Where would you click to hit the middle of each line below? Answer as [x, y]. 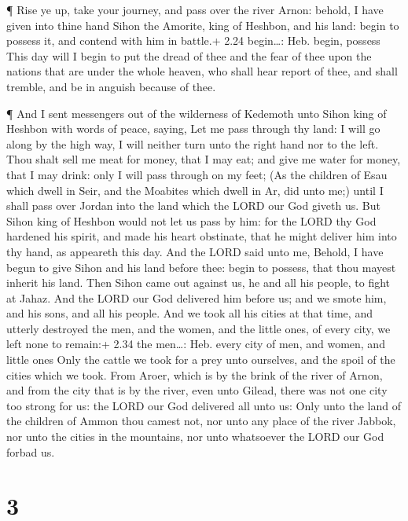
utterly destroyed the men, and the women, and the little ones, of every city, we [198, 328]
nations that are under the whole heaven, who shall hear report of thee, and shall [202, 71]
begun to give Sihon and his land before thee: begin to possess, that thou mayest [201, 267]
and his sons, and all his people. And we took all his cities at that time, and [189, 313]
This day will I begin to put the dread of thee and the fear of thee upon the [189, 55]
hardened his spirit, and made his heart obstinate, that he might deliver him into [202, 236]
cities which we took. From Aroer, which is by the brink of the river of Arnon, [195, 374]
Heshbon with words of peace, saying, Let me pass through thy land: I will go [193, 128]
